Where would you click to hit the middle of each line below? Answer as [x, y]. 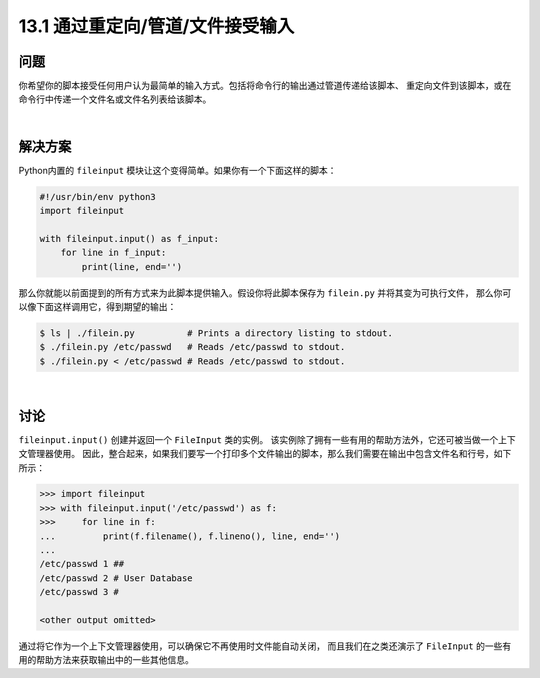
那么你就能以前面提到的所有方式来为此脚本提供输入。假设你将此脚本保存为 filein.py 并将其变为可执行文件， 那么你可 [265, 292]
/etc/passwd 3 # [79, 592]
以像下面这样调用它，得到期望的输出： [97, 307]
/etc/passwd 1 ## [82, 564]
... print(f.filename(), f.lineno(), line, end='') [190, 536]
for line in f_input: [113, 253]
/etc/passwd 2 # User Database [116, 578]
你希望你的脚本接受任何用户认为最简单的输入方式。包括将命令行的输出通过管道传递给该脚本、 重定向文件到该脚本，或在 [265, 86]
